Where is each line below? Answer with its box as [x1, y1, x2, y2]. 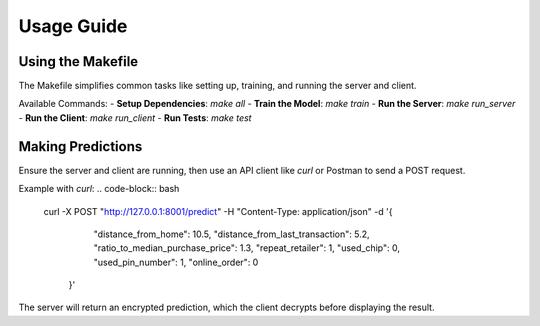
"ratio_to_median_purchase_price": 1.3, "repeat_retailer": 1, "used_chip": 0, [93, 242, 400, 254]
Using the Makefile [18, 53, 139, 70]
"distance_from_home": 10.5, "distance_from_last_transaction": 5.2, [93, 228, 370, 240]
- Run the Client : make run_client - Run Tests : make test [18, 111, 252, 124]
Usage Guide [18, 15, 128, 37]
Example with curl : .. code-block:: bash [18, 183, 180, 195]
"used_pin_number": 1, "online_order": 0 [93, 256, 259, 268]
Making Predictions [18, 138, 143, 155]
